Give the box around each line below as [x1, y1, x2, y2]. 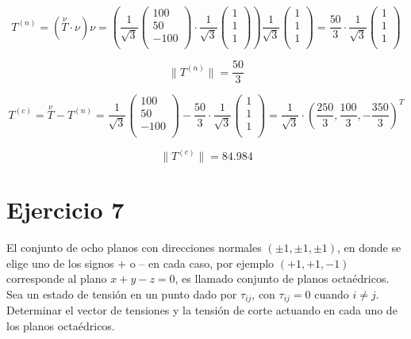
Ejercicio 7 [6, 193, 125, 226]
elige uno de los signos [6, 254, 114, 271]
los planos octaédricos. [6, 317, 115, 333]
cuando [314, 285, 349, 302]
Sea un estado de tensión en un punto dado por [6, 285, 237, 302]
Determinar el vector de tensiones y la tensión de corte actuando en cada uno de [6, 302, 398, 318]
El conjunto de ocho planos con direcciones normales [6, 239, 262, 256]
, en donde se [337, 239, 401, 256]
